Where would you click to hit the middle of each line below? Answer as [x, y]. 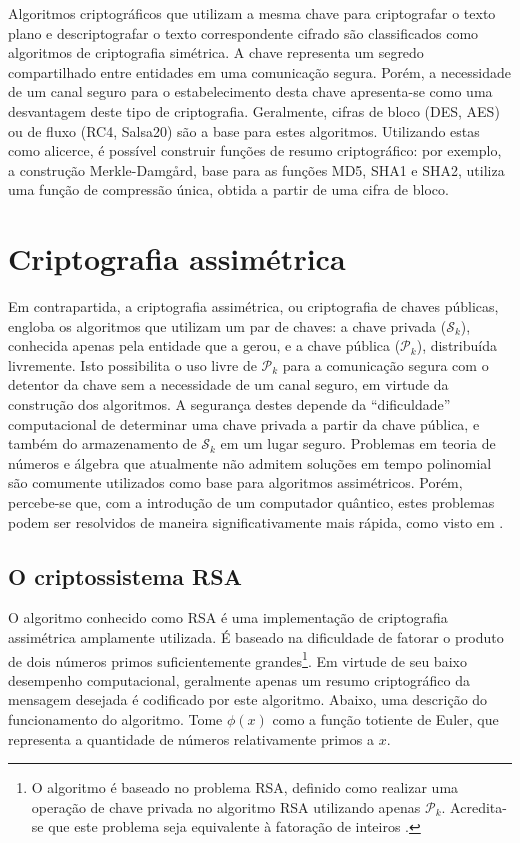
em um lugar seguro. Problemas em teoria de [358, 443]
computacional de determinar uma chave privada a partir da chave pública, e [244, 423]
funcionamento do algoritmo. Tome [115, 719]
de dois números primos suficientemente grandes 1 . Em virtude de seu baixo [237, 659]
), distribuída [456, 345]
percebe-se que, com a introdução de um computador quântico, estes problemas [251, 502]
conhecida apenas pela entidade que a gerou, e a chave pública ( [204, 345]
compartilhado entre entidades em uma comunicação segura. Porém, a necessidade [260, 71]
